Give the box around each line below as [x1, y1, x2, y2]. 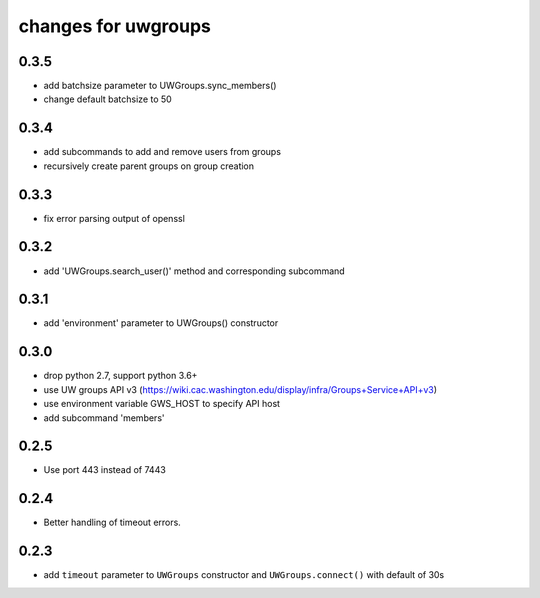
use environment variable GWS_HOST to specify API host [43, 398, 280, 410]
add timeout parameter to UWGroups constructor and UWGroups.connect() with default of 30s [43, 569, 445, 581]
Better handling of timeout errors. [43, 516, 182, 529]
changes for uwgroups [18, 15, 212, 37]
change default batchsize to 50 [43, 93, 172, 105]
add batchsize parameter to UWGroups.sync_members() [43, 80, 277, 92]
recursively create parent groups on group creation [43, 160, 255, 172]
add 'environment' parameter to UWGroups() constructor [43, 317, 279, 329]
